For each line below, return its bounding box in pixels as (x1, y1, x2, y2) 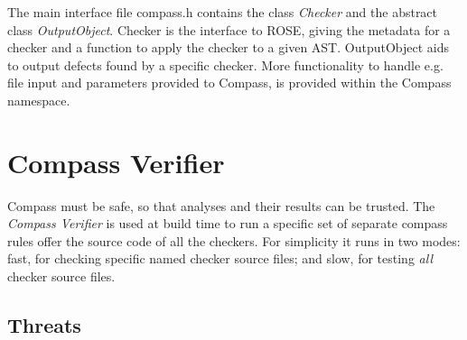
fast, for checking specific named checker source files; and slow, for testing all (7, 249, 433, 268)
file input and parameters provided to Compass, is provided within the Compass (7, 73, 452, 92)
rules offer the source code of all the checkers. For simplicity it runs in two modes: (7, 231, 461, 250)
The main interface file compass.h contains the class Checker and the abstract (7, 3, 438, 21)
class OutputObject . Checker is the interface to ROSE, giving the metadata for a (7, 20, 451, 39)
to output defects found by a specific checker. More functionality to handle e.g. (7, 55, 444, 74)
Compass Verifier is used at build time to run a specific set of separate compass (7, 214, 448, 233)
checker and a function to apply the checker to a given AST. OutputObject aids (7, 38, 449, 57)
